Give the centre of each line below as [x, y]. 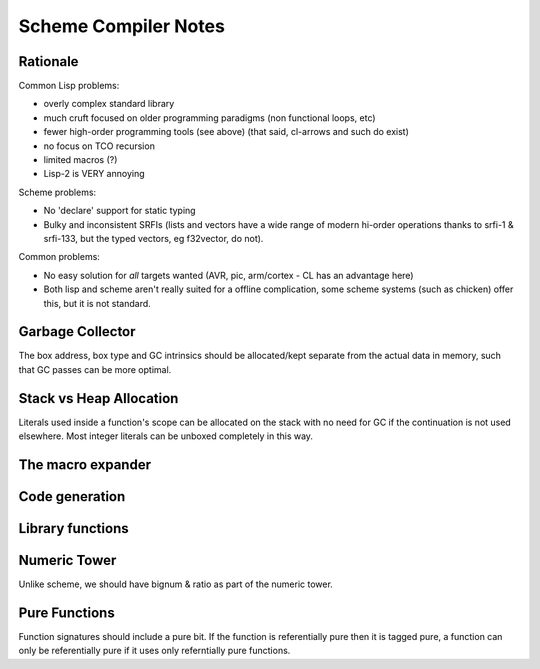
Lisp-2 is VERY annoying [94, 174]
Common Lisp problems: [69, 86]
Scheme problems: [57, 192]
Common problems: [59, 257]
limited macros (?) [80, 160]
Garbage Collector [77, 331]
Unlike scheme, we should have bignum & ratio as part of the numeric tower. [176, 584]
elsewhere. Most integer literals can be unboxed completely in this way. [166, 436]
